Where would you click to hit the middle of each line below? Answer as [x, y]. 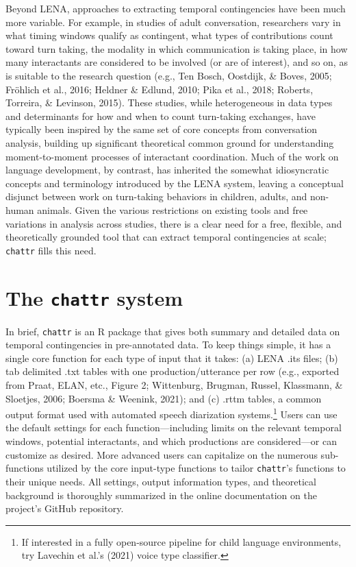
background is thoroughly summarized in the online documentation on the [161, 495]
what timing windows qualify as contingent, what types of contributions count [169, 35]
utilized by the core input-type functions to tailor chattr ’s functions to [196, 468]
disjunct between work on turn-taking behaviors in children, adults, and [156, 196]
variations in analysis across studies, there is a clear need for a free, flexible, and [174, 223]
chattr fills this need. [51, 250]
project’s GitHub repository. [65, 508]
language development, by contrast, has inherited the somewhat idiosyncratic [167, 170]
